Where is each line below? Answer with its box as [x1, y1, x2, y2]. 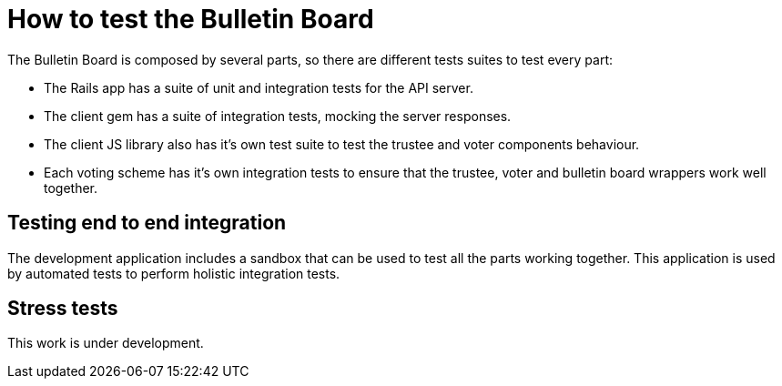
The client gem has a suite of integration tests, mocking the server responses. [44, 107, 512, 124]
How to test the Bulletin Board [7, 4, 374, 35]
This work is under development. [7, 335, 204, 351]
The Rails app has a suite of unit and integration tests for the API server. [44, 79, 473, 96]
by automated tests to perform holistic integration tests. [7, 265, 340, 281]
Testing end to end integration [7, 211, 287, 235]
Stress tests [7, 297, 118, 320]
